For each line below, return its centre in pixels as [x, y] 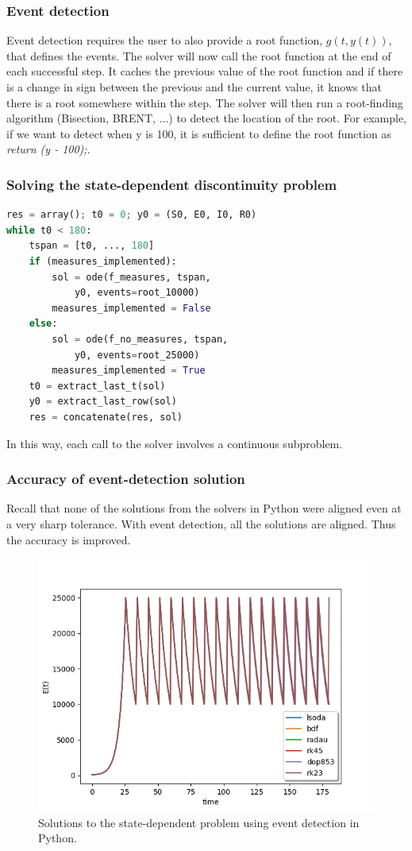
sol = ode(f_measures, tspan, [131, 277]
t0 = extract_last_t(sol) [97, 386]
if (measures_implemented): [103, 261]
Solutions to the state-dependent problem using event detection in [199, 822]
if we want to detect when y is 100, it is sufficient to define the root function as [199, 133]
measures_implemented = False [131, 308]
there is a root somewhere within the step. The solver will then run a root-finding [205, 102]
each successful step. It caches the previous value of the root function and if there [205, 71]
